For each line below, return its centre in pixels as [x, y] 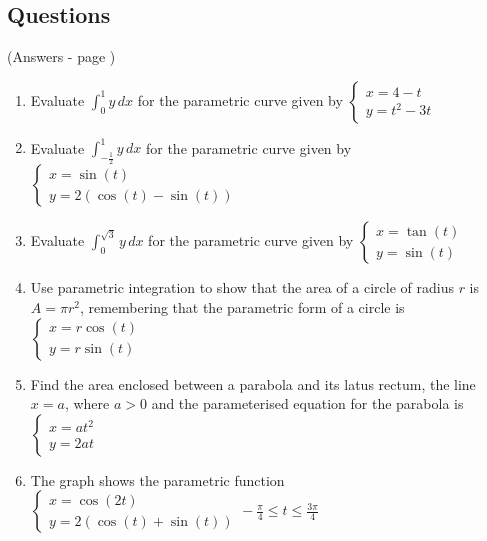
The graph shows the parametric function [157, 479]
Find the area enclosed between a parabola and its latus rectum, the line [253, 383]
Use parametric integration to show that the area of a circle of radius [242, 287]
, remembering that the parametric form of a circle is [242, 307]
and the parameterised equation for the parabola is [307, 403]
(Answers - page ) [61, 56]
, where [87, 403]
